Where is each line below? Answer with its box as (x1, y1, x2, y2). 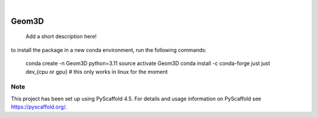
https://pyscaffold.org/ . (11, 103, 67, 110)
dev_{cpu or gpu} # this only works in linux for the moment (25, 68, 168, 75)
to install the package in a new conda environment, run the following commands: (11, 46, 207, 53)
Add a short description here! (25, 33, 97, 40)
